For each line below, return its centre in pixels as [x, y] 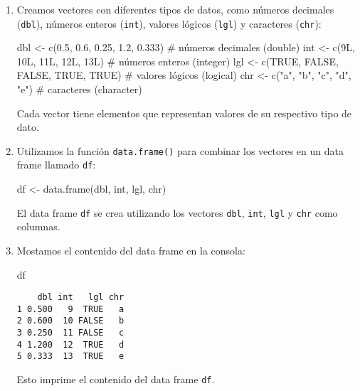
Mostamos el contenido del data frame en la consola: [131, 250]
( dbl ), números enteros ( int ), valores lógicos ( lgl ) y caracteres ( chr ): [169, 23]
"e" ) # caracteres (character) [79, 89]
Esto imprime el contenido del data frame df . [116, 379]
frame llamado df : [56, 165]
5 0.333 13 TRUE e [70, 357]
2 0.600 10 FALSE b [70, 321]
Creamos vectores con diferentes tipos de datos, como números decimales [175, 9]
